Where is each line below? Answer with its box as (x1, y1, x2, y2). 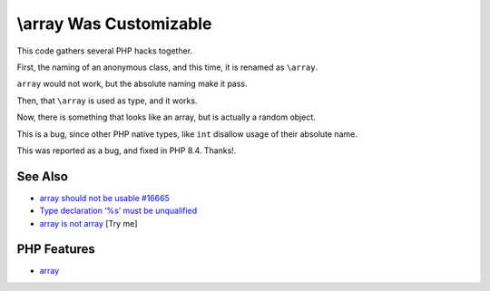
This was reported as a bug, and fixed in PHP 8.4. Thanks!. (16, 145, 237, 156)
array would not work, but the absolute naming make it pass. (16, 78, 249, 90)
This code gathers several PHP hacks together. (16, 45, 193, 56)
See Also (16, 169, 68, 184)
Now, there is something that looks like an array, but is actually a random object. (16, 112, 317, 122)
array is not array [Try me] (39, 218, 138, 228)
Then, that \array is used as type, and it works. (16, 95, 198, 106)
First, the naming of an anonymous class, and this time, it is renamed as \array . (16, 62, 318, 73)
